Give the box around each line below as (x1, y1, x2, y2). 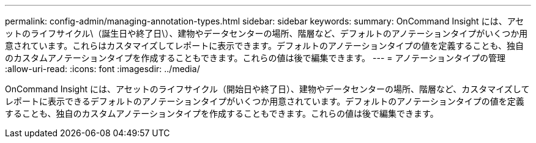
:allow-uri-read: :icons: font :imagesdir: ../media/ (5, 64, 200, 74)
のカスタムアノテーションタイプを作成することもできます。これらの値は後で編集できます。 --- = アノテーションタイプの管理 (5, 53, 505, 63)
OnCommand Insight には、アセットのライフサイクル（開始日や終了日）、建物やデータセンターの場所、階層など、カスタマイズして (5, 84, 530, 94)
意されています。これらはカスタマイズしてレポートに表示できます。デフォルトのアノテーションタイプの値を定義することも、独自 (5, 40, 524, 51)
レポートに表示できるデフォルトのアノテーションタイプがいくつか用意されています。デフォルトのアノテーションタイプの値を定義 (5, 96, 524, 106)
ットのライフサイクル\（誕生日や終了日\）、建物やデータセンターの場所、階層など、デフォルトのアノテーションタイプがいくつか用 (5, 28, 528, 38)
